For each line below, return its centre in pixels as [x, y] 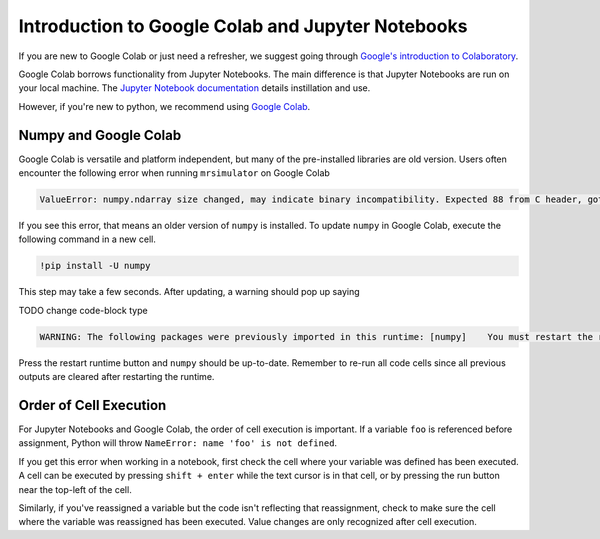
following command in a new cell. [87, 239]
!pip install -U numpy [95, 266]
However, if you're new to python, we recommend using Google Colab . [164, 106]
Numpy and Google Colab [100, 135]
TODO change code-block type [83, 310]
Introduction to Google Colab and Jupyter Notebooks [243, 26]
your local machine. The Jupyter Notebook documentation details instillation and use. [194, 88]
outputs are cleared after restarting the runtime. [116, 377]
